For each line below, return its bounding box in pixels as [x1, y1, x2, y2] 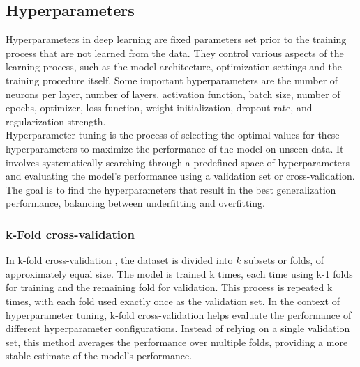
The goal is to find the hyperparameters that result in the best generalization [6, 182, 336, 196]
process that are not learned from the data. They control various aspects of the [6, 45, 344, 60]
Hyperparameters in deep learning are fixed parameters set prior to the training [6, 32, 347, 47]
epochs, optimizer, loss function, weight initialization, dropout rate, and [6, 100, 313, 115]
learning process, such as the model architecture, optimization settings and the [6, 59, 343, 74]
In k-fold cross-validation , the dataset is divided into [6, 253, 233, 267]
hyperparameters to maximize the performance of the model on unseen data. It [6, 141, 344, 155]
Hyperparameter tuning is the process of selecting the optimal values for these [6, 127, 340, 142]
